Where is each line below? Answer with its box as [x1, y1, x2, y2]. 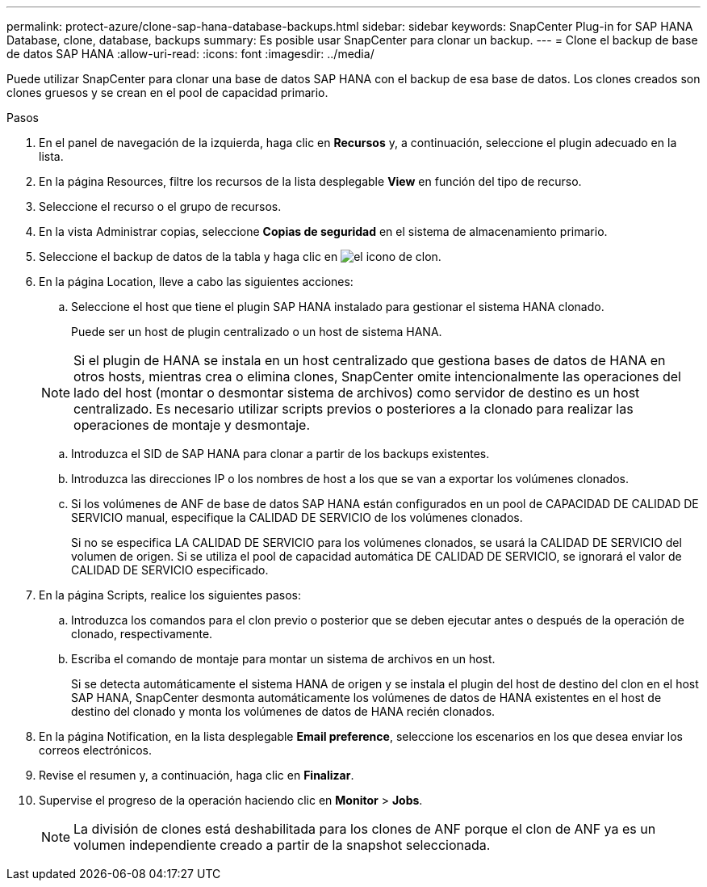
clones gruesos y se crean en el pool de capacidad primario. [6, 86, 328, 99]
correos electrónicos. [39, 743, 153, 757]
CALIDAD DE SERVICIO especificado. [71, 563, 269, 577]
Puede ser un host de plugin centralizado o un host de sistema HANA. [71, 325, 442, 338]
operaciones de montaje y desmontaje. [73, 417, 311, 433]
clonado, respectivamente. [71, 627, 213, 641]
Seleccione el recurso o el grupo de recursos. [39, 200, 282, 213]
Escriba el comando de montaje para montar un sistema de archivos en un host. [71, 652, 496, 666]
